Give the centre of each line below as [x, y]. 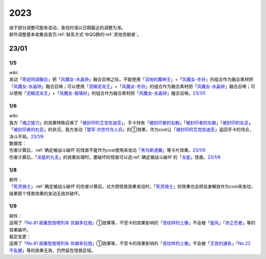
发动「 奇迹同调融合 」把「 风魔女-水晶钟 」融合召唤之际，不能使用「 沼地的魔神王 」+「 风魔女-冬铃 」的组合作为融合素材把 [131, 79]
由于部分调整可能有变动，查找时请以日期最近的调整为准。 [67, 28]
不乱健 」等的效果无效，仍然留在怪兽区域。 [52, 250]
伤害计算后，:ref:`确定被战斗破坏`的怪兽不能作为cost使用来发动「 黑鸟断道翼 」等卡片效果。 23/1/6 [107, 150]
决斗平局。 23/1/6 [26, 136]
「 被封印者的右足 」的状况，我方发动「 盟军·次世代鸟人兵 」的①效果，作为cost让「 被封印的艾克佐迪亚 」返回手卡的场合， [131, 129]
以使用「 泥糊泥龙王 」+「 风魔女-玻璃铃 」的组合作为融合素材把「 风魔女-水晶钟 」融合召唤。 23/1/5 [107, 93]
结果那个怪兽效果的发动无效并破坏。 [46, 193]
